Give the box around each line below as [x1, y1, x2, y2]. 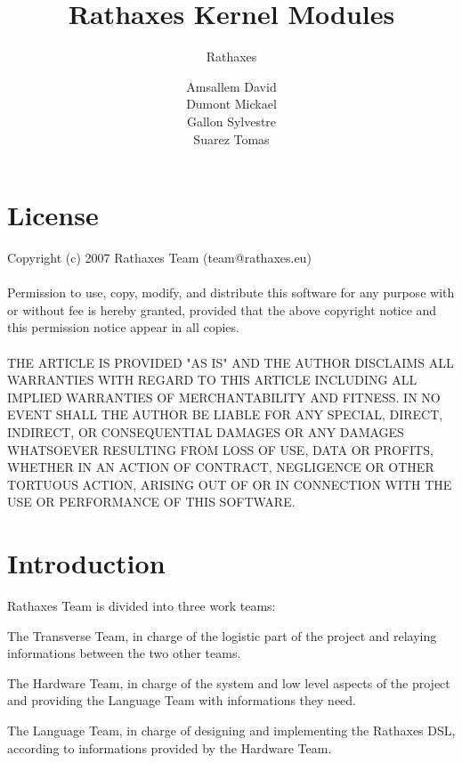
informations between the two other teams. [7, 644, 241, 662]
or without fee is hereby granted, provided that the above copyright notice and [7, 300, 437, 319]
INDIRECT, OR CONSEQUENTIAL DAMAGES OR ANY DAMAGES [7, 422, 404, 441]
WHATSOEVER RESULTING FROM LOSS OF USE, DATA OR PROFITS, [7, 440, 434, 459]
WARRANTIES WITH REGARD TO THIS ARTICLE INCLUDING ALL [7, 370, 417, 389]
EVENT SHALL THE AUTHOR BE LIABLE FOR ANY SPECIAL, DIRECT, [7, 405, 443, 424]
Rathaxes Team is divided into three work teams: [7, 597, 276, 615]
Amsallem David [186, 77, 277, 95]
